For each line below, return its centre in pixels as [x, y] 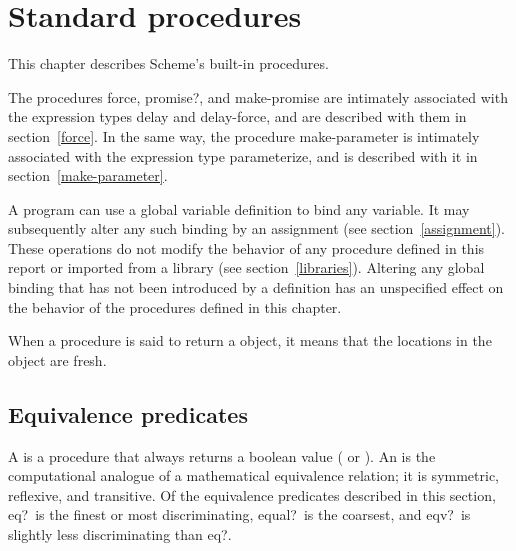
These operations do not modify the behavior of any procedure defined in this [246, 247]
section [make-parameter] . [88, 175]
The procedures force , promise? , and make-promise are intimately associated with [258, 96]
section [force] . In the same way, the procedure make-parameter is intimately [244, 135]
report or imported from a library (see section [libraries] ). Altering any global [246, 267]
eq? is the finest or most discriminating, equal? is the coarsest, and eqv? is [239, 514]
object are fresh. [57, 359]
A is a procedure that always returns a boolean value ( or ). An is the [222, 455]
